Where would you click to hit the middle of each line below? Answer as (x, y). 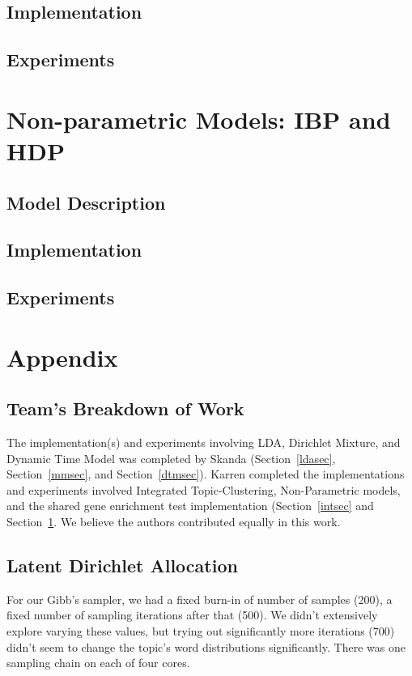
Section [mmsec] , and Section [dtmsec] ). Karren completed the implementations (206, 474)
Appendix (62, 357)
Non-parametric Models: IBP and (199, 119)
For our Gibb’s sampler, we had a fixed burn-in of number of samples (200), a (200, 599)
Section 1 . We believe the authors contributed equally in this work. (174, 522)
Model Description (86, 202)
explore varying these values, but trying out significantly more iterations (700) (201, 631)
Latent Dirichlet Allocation (122, 565)
